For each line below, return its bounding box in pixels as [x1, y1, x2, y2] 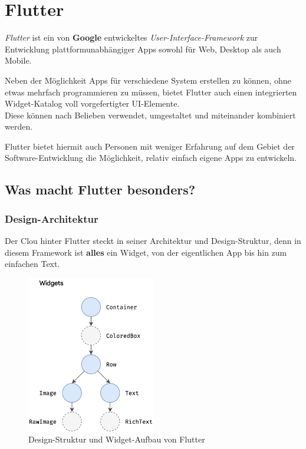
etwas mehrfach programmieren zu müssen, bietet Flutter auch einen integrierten [5, 85, 297, 98]
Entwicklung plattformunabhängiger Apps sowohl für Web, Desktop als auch [5, 42, 281, 55]
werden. [5, 120, 33, 133]
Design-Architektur [5, 211, 98, 226]
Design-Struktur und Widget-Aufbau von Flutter [28, 433, 205, 445]
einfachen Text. [5, 257, 60, 270]
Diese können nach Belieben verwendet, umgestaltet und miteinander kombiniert [5, 108, 296, 121]
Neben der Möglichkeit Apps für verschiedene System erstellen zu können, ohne [5, 74, 291, 86]
